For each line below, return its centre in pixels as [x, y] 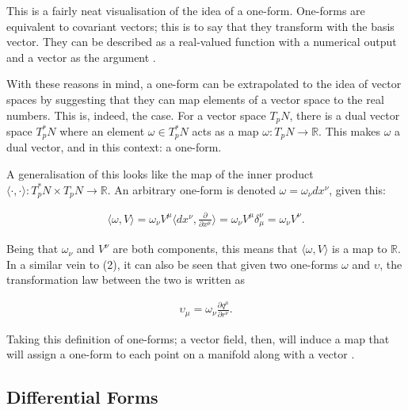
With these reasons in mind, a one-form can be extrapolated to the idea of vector [204, 84]
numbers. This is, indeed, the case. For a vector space [136, 115]
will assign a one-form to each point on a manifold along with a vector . [181, 354]
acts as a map [225, 131]
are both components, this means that [205, 249]
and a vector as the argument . [81, 57]
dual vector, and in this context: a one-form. [114, 147]
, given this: [357, 189]
